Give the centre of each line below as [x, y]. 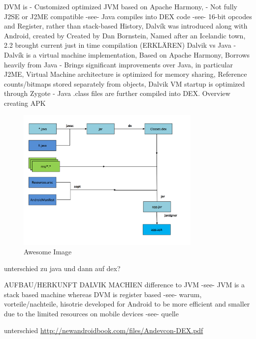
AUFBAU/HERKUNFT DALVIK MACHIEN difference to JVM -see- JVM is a [124, 285]
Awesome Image [48, 252]
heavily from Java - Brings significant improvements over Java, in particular [118, 64]
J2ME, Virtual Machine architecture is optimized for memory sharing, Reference [126, 74]
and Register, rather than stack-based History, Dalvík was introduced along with [126, 26]
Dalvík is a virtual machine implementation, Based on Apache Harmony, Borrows [127, 54]
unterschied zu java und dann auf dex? [62, 268]
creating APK [25, 103]
